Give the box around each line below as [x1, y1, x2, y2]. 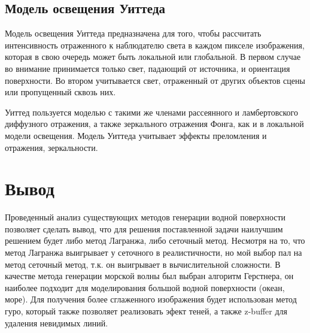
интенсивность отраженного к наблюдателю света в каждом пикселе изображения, [5, 38, 305, 51]
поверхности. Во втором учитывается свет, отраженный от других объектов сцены [5, 74, 305, 86]
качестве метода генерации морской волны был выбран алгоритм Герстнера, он [5, 270, 294, 282]
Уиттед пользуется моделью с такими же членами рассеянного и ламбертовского [5, 105, 298, 118]
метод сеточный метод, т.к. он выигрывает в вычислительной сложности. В [5, 258, 281, 270]
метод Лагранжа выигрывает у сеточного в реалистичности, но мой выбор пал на [5, 246, 302, 259]
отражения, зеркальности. [5, 141, 98, 153]
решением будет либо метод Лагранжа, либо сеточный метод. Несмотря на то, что [5, 234, 305, 247]
